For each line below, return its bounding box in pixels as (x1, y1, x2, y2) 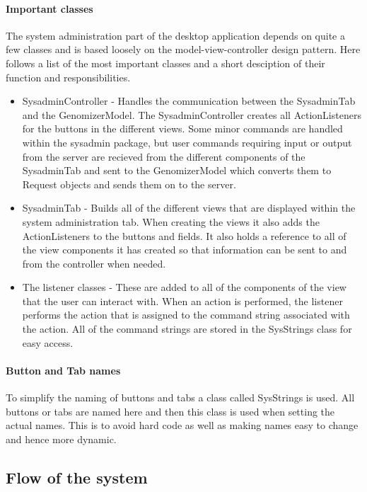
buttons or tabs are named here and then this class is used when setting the (6, 404, 335, 418)
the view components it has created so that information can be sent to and (22, 242, 347, 257)
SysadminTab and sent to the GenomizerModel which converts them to (22, 163, 332, 178)
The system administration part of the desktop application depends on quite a (6, 28, 345, 42)
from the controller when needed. (22, 256, 166, 270)
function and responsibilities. (6, 69, 131, 84)
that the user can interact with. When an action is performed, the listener (22, 293, 343, 308)
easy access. (22, 335, 74, 350)
